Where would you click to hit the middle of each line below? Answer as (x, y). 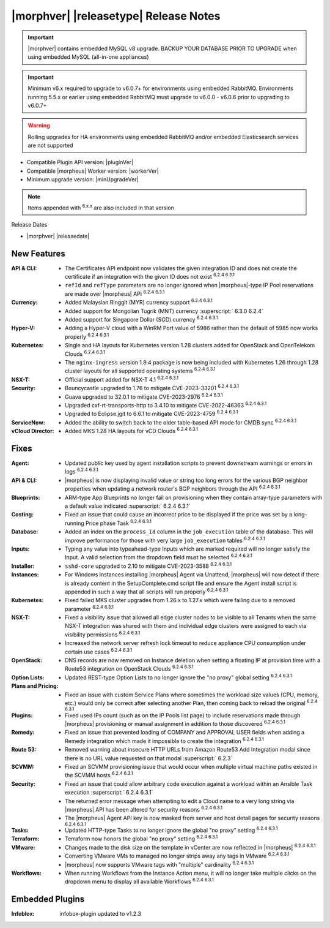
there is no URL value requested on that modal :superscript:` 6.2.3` (149, 758)
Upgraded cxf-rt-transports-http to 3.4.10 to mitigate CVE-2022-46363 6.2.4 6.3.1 (166, 405)
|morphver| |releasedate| (58, 236)
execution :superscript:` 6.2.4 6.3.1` (109, 793)
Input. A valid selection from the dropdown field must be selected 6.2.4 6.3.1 (159, 557)
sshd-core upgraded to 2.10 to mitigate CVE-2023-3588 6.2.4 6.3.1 (148, 565)
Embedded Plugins (48, 900)
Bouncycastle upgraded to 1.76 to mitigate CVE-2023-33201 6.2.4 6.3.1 (152, 388)
